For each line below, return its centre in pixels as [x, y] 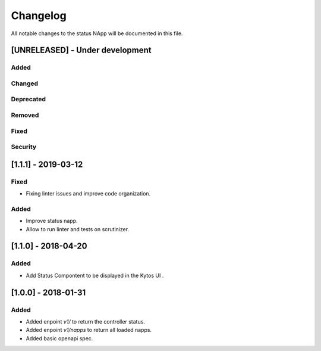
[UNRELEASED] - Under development [81, 50]
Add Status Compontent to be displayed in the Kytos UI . [95, 275]
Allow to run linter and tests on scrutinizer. [78, 229]
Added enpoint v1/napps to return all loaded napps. [89, 330]
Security [24, 147]
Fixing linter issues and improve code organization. [88, 194]
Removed [25, 115]
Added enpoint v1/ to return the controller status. [86, 321]
